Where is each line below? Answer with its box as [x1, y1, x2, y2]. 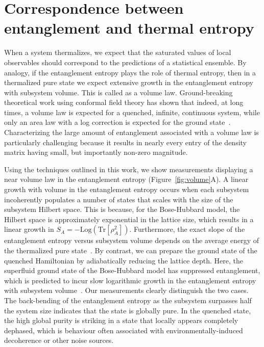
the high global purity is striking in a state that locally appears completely [4, 315, 238, 326]
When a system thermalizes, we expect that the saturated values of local [4, 47, 231, 58]
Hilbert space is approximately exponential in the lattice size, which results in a [4, 213, 254, 224]
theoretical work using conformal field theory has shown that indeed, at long [4, 97, 244, 108]
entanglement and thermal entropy [4, 17, 254, 38]
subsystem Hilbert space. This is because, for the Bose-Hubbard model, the [4, 204, 240, 215]
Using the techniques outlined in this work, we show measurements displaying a [4, 164, 253, 174]
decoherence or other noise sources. [4, 335, 114, 345]
